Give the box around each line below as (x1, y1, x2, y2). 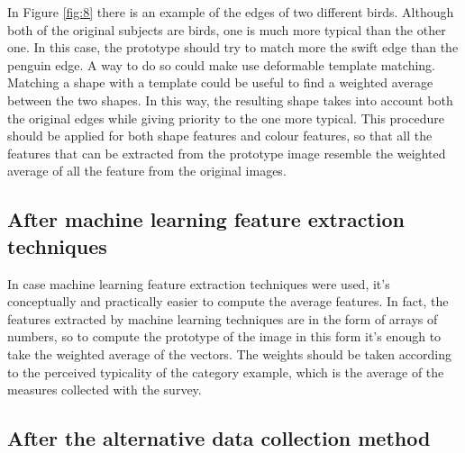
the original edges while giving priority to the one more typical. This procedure (7, 108, 444, 127)
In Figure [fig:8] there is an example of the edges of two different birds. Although (7, 3, 454, 21)
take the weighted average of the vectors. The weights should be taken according (7, 344, 452, 363)
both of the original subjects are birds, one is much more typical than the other (7, 20, 446, 39)
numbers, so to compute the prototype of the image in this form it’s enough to (7, 327, 442, 346)
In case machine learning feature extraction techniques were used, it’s (7, 274, 390, 293)
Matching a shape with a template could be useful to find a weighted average (7, 73, 433, 92)
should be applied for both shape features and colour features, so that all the (7, 126, 433, 145)
